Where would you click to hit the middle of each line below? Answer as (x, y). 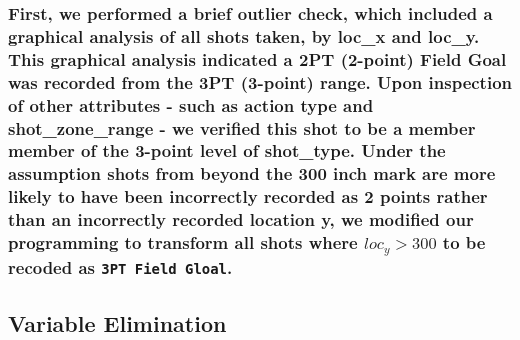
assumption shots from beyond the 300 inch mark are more (252, 173)
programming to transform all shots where (183, 242)
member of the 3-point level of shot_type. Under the (227, 150)
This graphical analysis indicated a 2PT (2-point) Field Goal (257, 58)
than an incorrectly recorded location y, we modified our (241, 219)
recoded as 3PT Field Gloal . (120, 267)
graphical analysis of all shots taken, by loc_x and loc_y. (244, 35)
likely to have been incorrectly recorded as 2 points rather (248, 196)
